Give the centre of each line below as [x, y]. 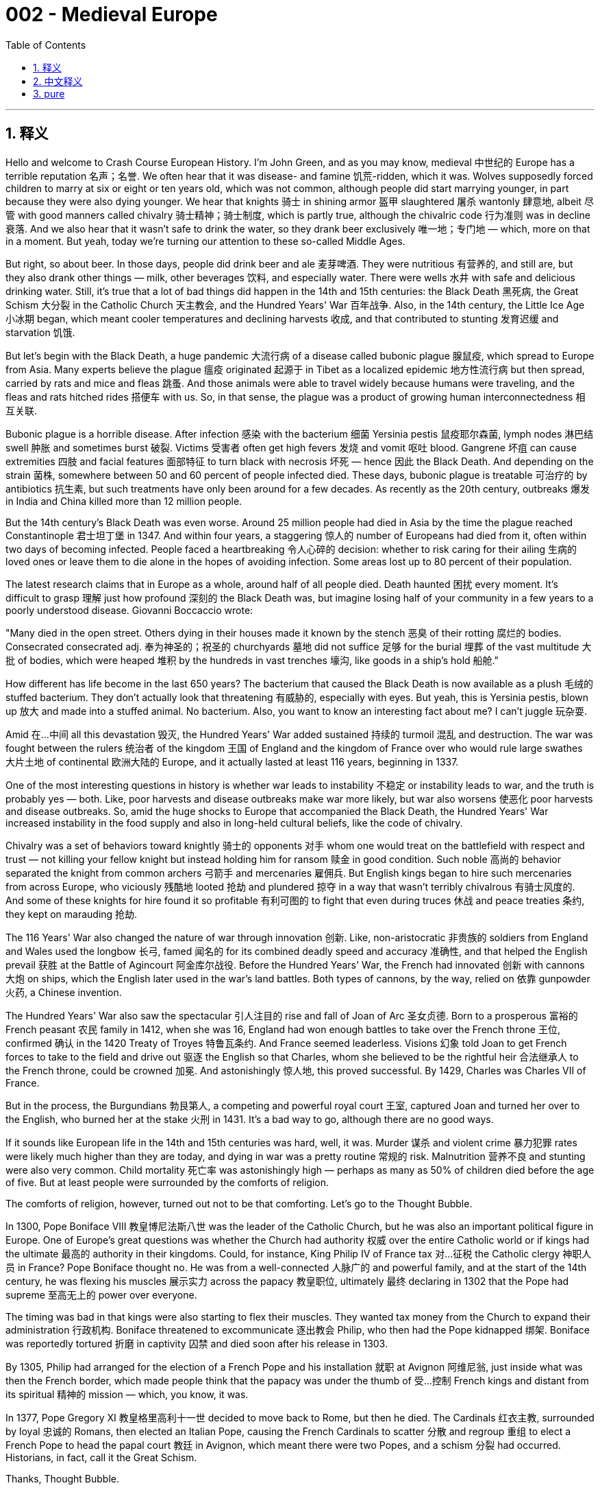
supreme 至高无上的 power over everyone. [101, 1294]
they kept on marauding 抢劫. [72, 914]
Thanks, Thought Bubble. [63, 1478]
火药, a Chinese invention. [64, 992]
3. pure [49, 93]
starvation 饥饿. [40, 332]
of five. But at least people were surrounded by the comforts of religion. [167, 1182]
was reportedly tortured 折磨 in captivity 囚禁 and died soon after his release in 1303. [197, 1343]
